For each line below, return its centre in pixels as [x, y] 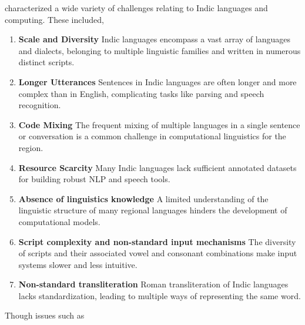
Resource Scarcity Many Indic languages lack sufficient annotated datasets [157, 167]
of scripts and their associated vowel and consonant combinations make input [158, 253]
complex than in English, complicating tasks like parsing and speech [141, 93]
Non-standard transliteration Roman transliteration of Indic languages [153, 284]
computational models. [59, 221]
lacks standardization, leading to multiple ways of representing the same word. [160, 295]
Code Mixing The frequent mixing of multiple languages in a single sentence [159, 124]
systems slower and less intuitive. [78, 264]
